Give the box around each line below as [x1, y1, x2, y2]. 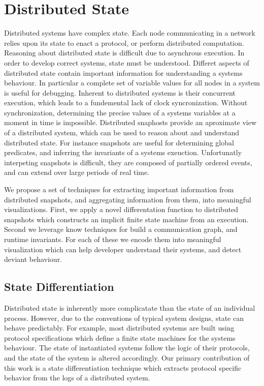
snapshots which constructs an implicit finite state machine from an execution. [4, 214, 249, 224]
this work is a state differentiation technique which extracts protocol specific [4, 362, 242, 373]
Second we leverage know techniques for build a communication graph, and [4, 224, 238, 234]
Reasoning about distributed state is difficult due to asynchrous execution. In [4, 47, 245, 58]
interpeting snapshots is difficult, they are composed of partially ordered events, [4, 157, 252, 167]
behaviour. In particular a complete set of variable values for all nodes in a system [4, 77, 260, 88]
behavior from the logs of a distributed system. [4, 372, 150, 383]
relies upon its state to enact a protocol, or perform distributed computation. [4, 37, 244, 48]
